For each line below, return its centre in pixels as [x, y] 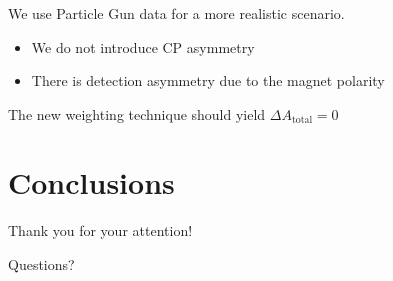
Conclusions [91, 182]
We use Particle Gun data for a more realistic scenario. [176, 12]
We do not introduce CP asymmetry [143, 46]
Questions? [41, 264]
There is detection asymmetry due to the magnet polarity [208, 80]
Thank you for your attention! [100, 230]
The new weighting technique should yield [137, 113]
